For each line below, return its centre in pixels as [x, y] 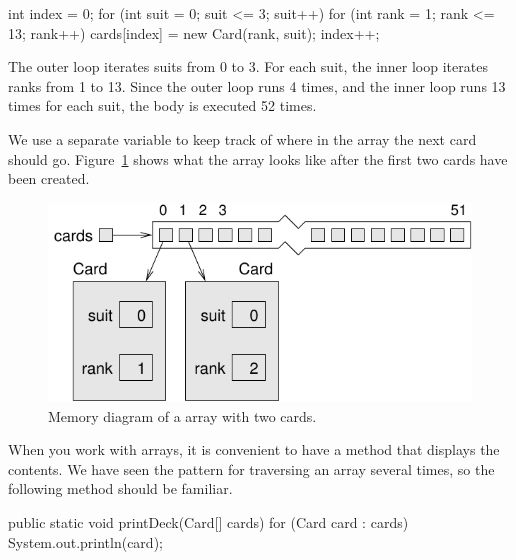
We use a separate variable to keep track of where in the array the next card [242, 138]
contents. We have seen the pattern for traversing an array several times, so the [251, 468]
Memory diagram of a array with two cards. [182, 415]
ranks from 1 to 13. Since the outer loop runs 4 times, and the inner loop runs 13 [257, 85]
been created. [49, 178]
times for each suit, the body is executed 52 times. [162, 105]
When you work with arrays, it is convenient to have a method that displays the [254, 449]
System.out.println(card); [85, 541]
